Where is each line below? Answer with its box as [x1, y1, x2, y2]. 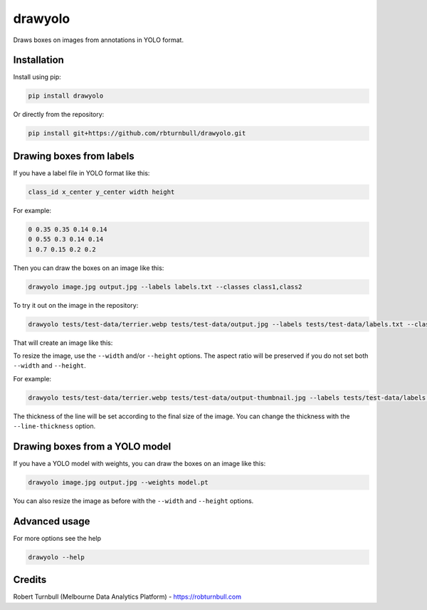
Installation [13, 54, 64, 66]
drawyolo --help [28, 553, 85, 561]
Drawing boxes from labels [13, 150, 135, 162]
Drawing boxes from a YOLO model [13, 440, 172, 453]
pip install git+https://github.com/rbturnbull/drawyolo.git [28, 129, 246, 138]
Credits [13, 574, 47, 586]
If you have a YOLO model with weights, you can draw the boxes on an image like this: [13, 460, 266, 467]
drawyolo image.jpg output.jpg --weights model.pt [28, 478, 209, 486]
